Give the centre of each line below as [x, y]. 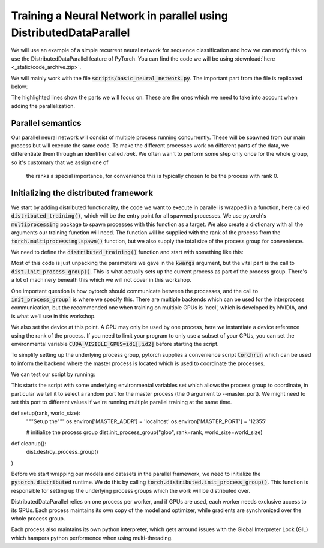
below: [19, 86]
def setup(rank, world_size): [46, 413]
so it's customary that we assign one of [60, 162]
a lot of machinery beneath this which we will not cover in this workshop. [101, 280]
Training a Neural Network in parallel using [119, 16]
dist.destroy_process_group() [62, 452]
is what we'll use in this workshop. [53, 316]
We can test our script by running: [53, 374]
